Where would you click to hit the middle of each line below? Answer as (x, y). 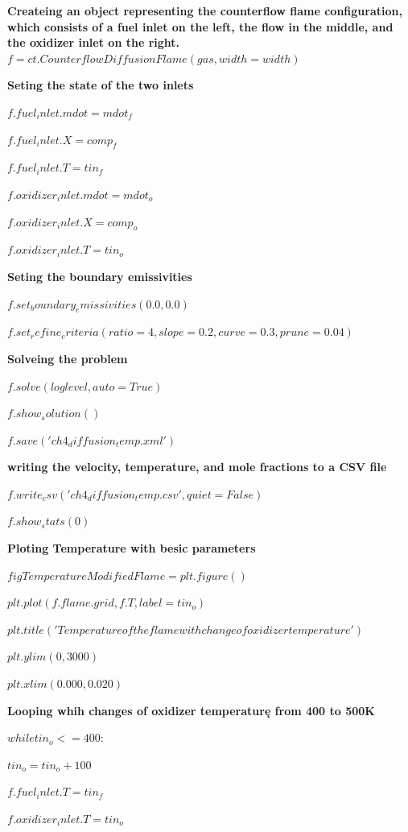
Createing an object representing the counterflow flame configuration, (205, 10)
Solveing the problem (68, 358)
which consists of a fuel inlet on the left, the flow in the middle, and (200, 26)
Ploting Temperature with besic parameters (132, 548)
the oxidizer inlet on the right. (94, 42)
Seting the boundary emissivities (100, 276)
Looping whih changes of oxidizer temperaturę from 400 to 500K (191, 710)
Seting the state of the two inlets (101, 85)
